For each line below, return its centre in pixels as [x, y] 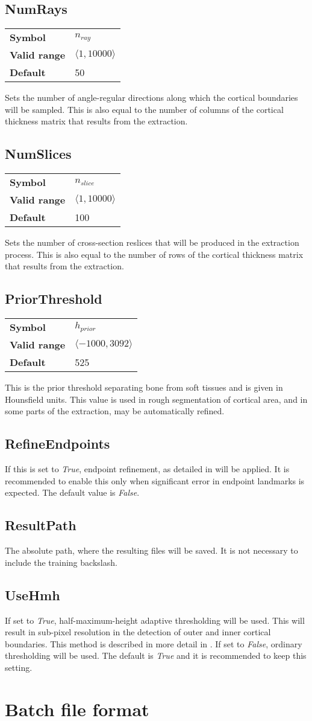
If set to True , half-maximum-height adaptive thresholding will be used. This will [155, 620]
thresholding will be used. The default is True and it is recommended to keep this [156, 655]
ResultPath [41, 525]
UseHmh [33, 594]
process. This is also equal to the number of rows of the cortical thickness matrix [154, 254]
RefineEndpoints [58, 444]
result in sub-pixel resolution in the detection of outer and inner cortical [138, 632]
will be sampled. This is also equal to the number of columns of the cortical [144, 109]
